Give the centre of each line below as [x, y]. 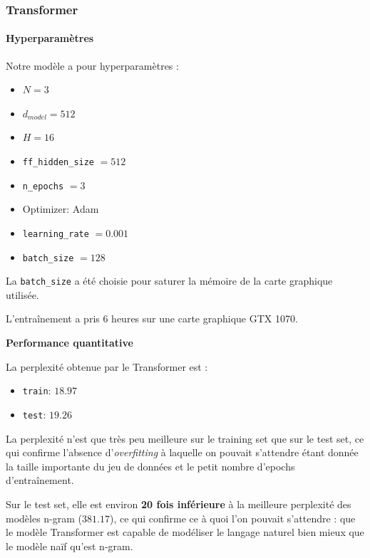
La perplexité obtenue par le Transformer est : [107, 366]
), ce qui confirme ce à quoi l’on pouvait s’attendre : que [232, 518]
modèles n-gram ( [44, 518]
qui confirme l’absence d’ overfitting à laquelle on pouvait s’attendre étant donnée [182, 452]
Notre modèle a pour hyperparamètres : [92, 65]
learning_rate [56, 234]
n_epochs [43, 186]
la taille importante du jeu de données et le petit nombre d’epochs [150, 466]
